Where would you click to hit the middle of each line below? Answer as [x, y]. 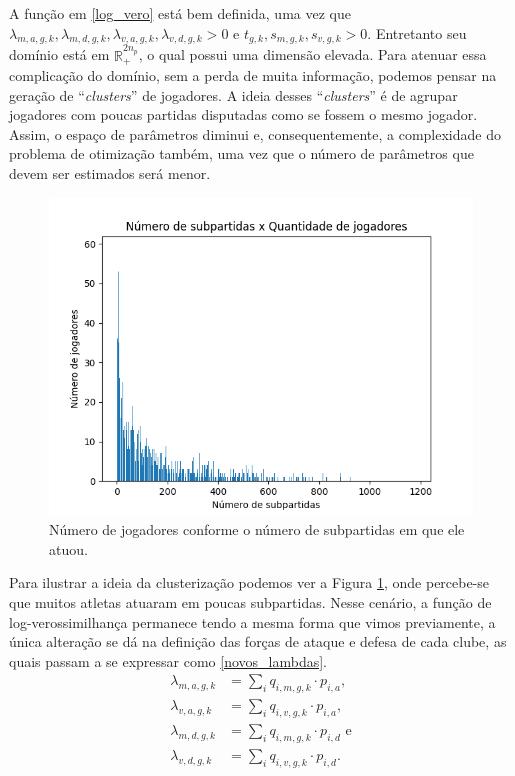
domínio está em [59, 54]
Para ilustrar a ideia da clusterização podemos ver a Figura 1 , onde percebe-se [249, 582]
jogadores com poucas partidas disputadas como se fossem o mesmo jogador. [243, 114]
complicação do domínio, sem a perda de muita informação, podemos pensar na [253, 75]
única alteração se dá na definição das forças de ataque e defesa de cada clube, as [258, 641]
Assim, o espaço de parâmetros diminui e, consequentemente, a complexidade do [255, 133]
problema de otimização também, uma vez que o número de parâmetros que [241, 153]
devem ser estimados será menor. [110, 173]
